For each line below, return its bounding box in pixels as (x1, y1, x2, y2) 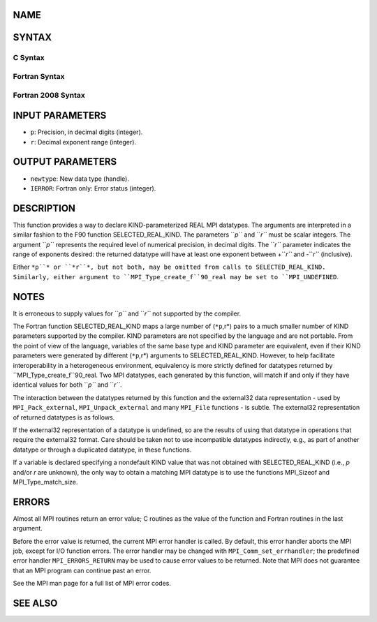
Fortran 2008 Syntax (13, 90, 85, 100)
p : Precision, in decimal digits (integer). (30, 128, 143, 136)
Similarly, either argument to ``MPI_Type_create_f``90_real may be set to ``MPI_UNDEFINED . (13, 272, 339, 281)
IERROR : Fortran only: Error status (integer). (30, 184, 156, 192)
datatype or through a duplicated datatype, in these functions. (13, 445, 192, 454)
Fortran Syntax (13, 71, 65, 81)
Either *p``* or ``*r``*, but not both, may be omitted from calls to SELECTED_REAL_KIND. (13, 262, 326, 272)
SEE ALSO (13, 598, 58, 609)
